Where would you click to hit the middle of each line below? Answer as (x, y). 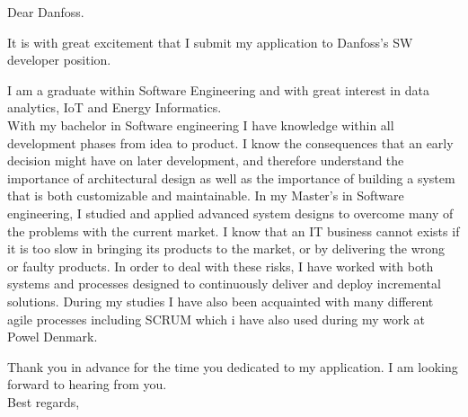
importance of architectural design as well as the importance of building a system (231, 177)
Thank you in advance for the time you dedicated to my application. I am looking (233, 366)
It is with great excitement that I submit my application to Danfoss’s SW (210, 42)
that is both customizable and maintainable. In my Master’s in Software (206, 195)
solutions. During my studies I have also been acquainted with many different (221, 301)
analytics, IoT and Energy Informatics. (115, 107)
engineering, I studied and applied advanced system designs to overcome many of (230, 213)
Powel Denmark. (53, 337)
